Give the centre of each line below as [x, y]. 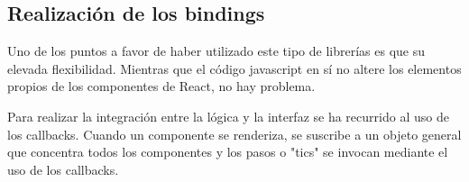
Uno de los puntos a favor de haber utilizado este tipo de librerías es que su [216, 51]
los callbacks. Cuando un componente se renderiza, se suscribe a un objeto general [234, 134]
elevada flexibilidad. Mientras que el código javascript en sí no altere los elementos [234, 68]
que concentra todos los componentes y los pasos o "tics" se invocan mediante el [228, 152]
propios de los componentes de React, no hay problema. [161, 86]
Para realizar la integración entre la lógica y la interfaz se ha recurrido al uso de [228, 116]
